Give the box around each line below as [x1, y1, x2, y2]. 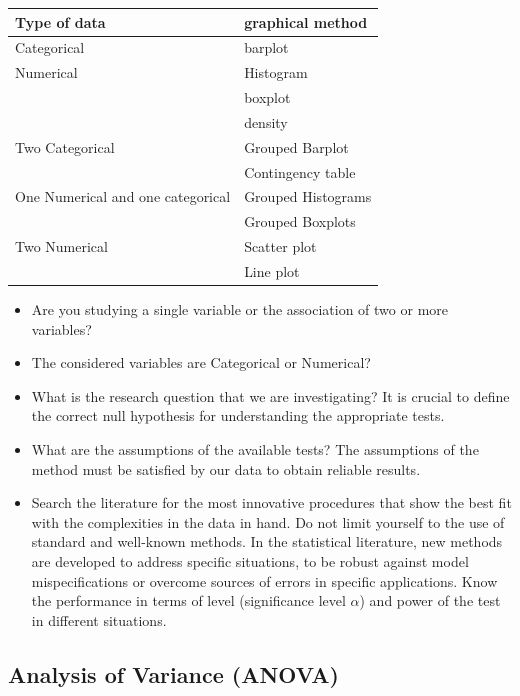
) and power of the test [359, 590, 501, 611]
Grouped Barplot [244, 136, 349, 157]
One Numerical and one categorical [15, 186, 231, 207]
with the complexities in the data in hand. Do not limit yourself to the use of [31, 511, 505, 532]
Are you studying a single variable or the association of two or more [31, 299, 449, 320]
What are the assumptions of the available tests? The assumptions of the [31, 439, 479, 459]
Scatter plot [244, 236, 317, 257]
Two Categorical [15, 136, 115, 157]
